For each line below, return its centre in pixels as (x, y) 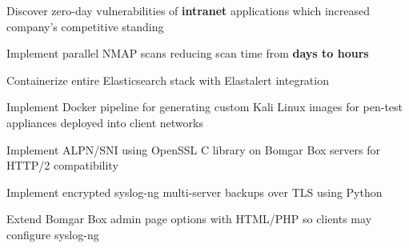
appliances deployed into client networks (105, 122)
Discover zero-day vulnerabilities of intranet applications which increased (188, 10)
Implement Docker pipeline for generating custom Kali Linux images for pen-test (205, 107)
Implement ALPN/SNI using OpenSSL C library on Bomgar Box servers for (193, 149)
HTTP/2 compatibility (62, 165)
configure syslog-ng (53, 234)
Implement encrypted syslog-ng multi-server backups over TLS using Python (194, 192)
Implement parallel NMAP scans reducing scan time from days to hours (188, 53)
